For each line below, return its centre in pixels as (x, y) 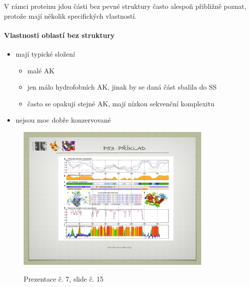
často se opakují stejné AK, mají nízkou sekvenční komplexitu (121, 103)
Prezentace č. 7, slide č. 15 (64, 278)
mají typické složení (45, 53)
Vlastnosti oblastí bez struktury (59, 35)
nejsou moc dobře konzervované (63, 120)
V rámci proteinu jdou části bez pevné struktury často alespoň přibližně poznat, (125, 6)
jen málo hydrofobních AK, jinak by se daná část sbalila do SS (122, 87)
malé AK (41, 70)
